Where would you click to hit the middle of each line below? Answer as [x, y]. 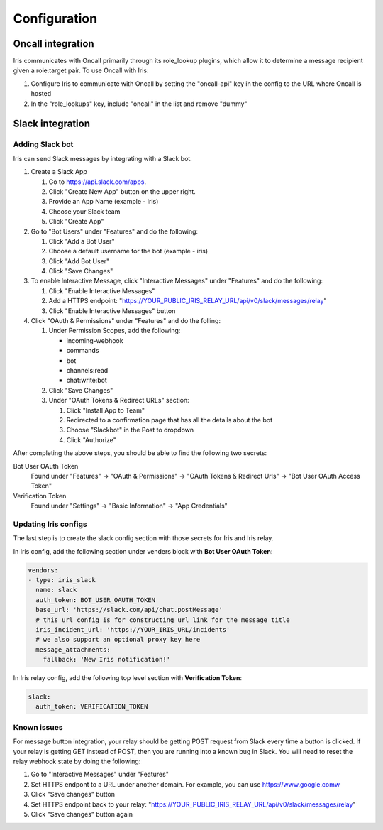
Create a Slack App [59, 172]
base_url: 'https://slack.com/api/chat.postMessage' [129, 610]
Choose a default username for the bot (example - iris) [128, 251]
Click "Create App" [76, 222]
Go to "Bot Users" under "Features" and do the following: [115, 231]
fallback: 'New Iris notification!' [106, 660]
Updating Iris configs [50, 524]
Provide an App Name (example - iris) [104, 202]
